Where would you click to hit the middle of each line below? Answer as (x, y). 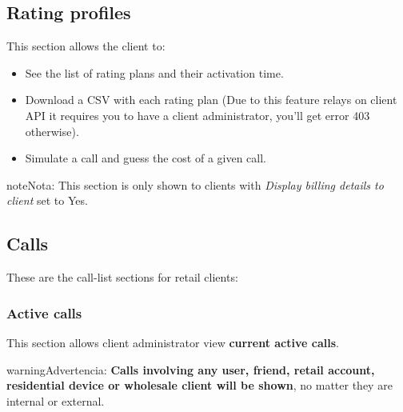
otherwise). (52, 131)
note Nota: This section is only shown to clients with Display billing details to (195, 184)
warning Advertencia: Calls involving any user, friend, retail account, (191, 369)
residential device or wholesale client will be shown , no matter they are (200, 385)
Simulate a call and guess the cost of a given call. (146, 158)
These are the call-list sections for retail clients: (122, 277)
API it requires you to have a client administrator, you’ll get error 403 (198, 115)
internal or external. (56, 400)
